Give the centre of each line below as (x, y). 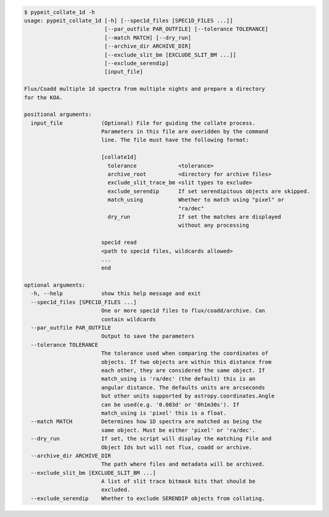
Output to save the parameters (148, 336)
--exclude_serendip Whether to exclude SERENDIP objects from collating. (148, 498)
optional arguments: (55, 285)
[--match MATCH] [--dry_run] (148, 37)
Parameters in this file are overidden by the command (185, 132)
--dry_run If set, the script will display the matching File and (151, 439)
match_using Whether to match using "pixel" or (196, 200)
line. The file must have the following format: (175, 140)
